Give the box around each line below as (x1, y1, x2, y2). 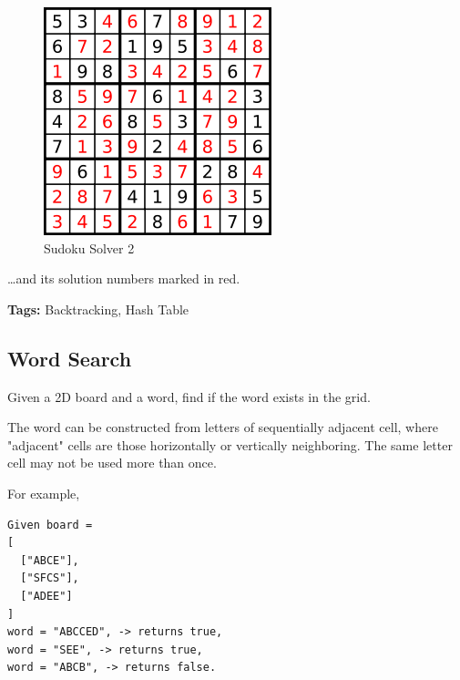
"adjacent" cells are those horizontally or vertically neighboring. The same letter (7, 435, 453, 454)
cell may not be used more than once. (7, 453, 217, 472)
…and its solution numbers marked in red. (7, 269, 240, 288)
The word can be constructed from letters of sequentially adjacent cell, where (7, 417, 438, 437)
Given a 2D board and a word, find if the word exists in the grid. (7, 386, 371, 406)
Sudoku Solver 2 (44, 238, 135, 257)
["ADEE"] (20, 589, 73, 603)
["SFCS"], (20, 572, 79, 585)
